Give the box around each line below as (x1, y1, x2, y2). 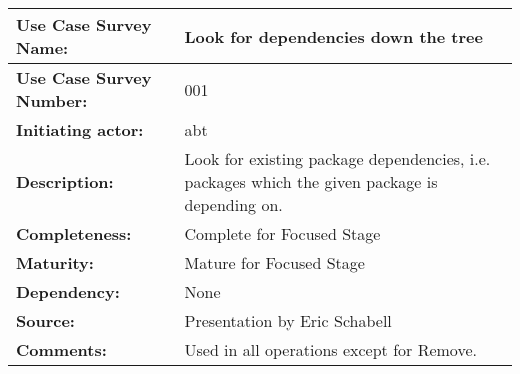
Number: (16, 89, 88, 112)
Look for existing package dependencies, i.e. (184, 147, 491, 170)
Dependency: (16, 280, 120, 303)
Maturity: (16, 251, 94, 274)
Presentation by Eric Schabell (184, 309, 392, 332)
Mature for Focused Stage (184, 251, 365, 274)
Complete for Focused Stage (184, 222, 381, 245)
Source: (16, 309, 75, 332)
